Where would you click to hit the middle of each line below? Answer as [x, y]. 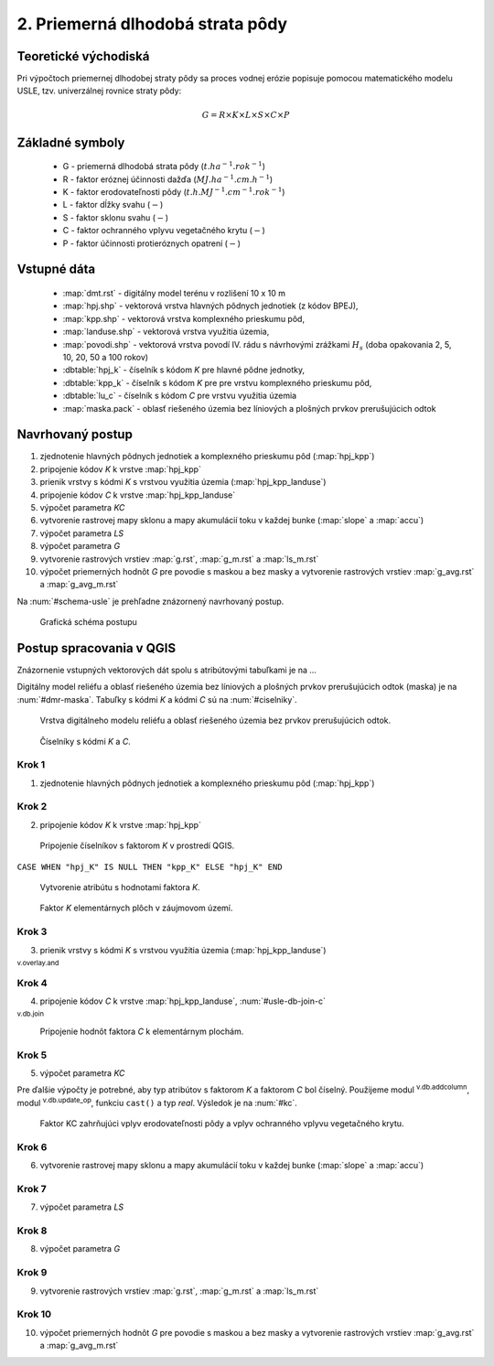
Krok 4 [32, 983]
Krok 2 [32, 807]
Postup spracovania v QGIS [97, 648]
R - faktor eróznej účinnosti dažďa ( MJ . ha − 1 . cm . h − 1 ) [168, 178]
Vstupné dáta [56, 269]
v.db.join [31, 1014]
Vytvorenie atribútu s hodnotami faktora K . [120, 887]
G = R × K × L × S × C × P [246, 115]
